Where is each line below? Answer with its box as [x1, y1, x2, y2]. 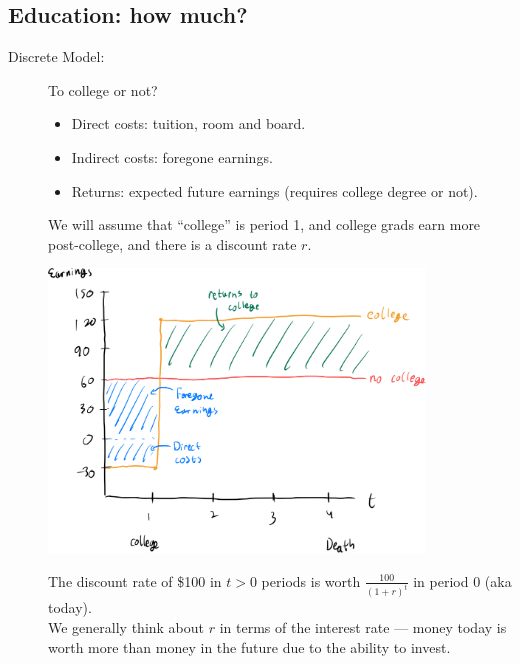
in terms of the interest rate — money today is [219, 616, 507, 637]
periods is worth [261, 570, 361, 591]
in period [413, 570, 469, 591]
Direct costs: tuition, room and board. [71, 113, 306, 134]
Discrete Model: [8, 46, 105, 67]
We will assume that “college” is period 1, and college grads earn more [48, 214, 481, 235]
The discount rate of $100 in [48, 570, 222, 591]
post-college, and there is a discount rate [48, 233, 297, 254]
